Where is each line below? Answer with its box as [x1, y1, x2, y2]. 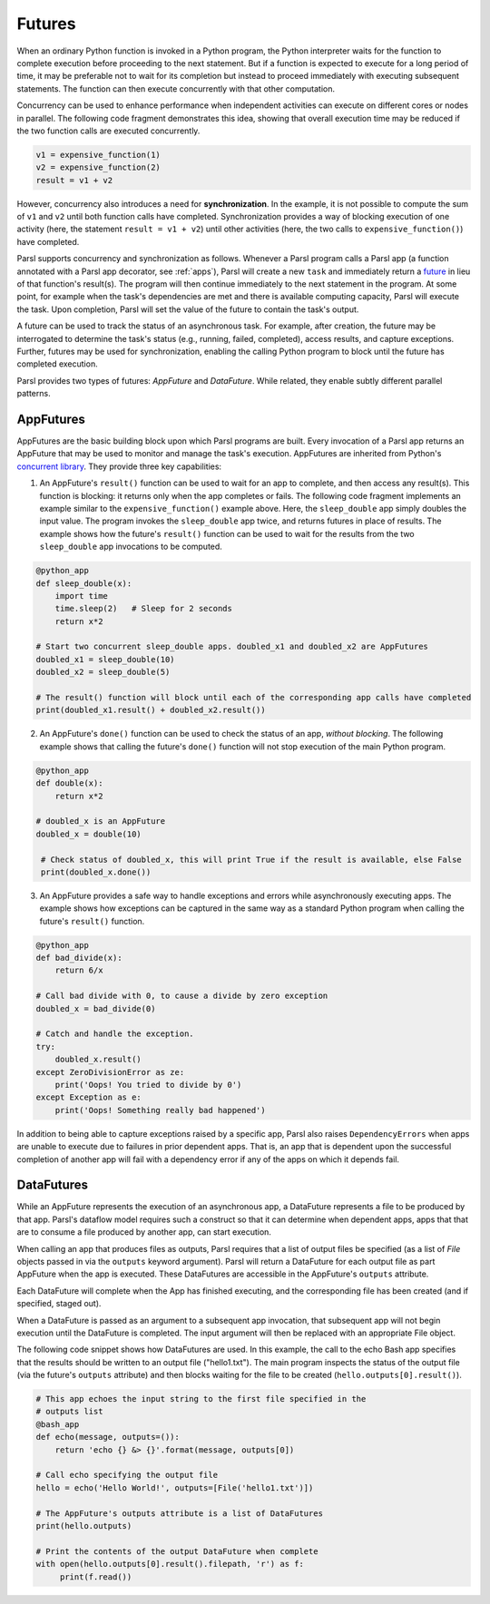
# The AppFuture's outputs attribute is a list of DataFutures [35, 1508, 324, 1519]
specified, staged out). [16, 1298, 102, 1309]
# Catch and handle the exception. [35, 1029, 194, 1039]
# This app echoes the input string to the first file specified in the [35, 1394, 367, 1404]
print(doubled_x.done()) [41, 866, 152, 877]
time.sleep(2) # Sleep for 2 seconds [54, 603, 233, 614]
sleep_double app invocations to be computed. [39, 541, 222, 553]
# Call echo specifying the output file [35, 1470, 218, 1481]
